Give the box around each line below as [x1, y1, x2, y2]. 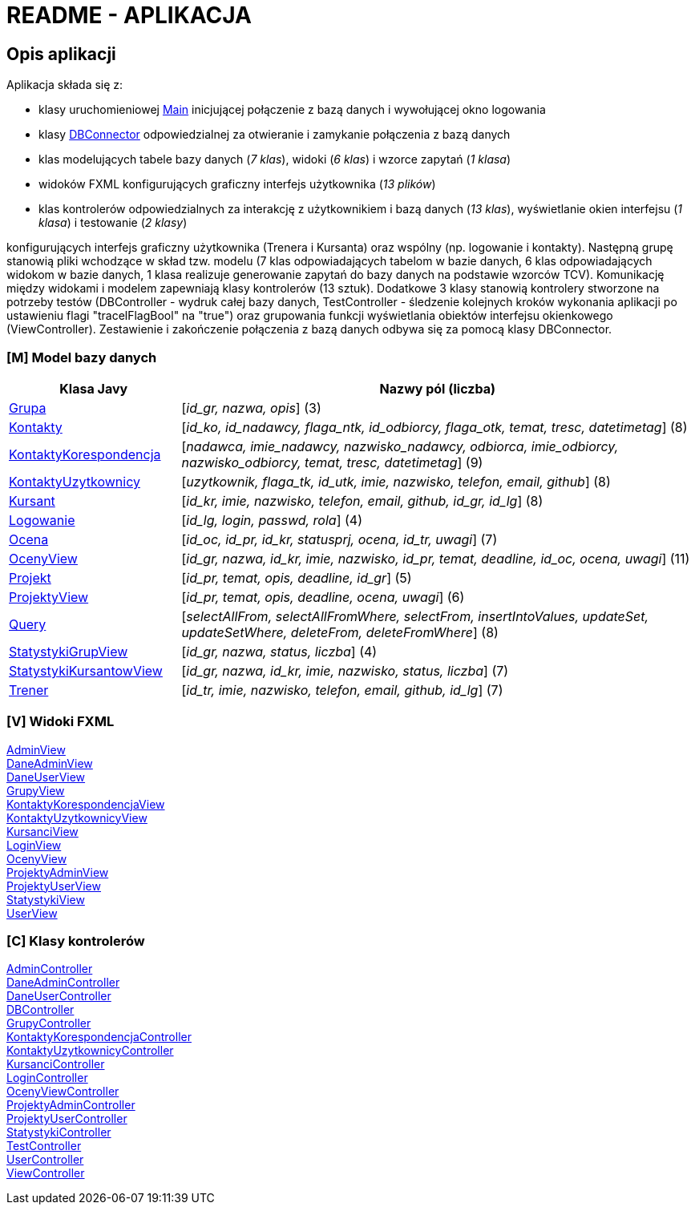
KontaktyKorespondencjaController [6, 1030, 192, 1044]
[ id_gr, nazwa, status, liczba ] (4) [181, 643, 378, 660]
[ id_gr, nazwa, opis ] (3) [181, 399, 321, 416]
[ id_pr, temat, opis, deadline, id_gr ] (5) [181, 569, 412, 586]
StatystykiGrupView [9, 643, 128, 660]
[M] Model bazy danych [6, 349, 157, 365]
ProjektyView [9, 588, 89, 605]
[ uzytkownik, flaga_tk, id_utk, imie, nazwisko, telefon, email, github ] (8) [181, 473, 611, 490]
